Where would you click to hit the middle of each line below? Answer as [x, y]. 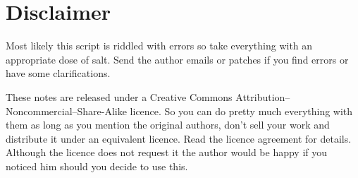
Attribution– [263, 96]
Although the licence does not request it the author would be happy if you [167, 152]
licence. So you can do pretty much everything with [241, 111]
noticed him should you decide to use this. [97, 166]
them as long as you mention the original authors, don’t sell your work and [168, 125]
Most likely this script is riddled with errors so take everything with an [159, 46]
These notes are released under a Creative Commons [119, 96]
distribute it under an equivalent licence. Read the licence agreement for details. [179, 138]
